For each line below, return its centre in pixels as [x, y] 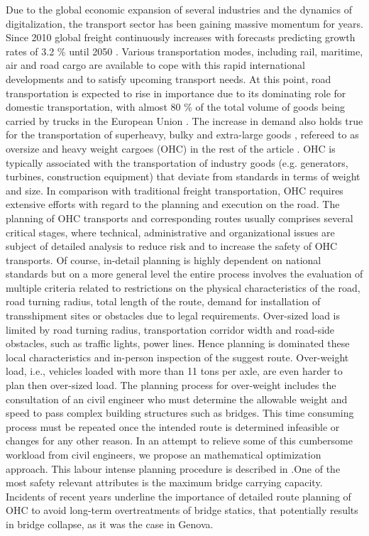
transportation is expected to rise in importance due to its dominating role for [176, 93]
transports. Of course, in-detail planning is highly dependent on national [164, 259]
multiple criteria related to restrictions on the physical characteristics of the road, [183, 287]
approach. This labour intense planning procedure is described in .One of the [173, 468]
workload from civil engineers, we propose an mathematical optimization [164, 454]
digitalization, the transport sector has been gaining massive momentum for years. [184, 23]
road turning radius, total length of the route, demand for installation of [163, 301]
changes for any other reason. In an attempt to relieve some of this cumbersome [179, 441]
